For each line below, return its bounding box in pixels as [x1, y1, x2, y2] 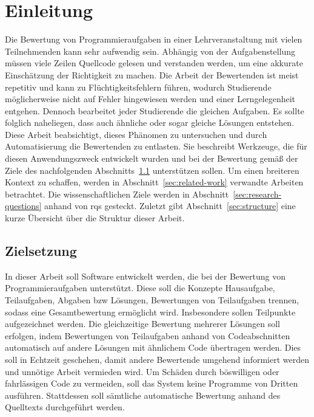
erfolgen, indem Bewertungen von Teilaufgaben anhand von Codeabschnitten [5, 329, 290, 342]
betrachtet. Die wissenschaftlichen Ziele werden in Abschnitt [5, 187, 229, 200]
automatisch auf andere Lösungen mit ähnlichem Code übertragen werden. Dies [5, 341, 301, 354]
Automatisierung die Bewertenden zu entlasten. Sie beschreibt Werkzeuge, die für [5, 140, 307, 153]
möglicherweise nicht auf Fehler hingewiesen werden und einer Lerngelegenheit [5, 92, 296, 105]
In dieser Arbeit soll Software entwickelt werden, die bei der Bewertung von [5, 269, 286, 282]
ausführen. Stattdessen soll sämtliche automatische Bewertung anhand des [5, 388, 281, 401]
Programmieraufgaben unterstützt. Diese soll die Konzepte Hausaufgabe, [5, 281, 275, 294]
